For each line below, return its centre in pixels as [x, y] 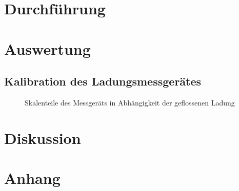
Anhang [32, 178]
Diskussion [43, 137]
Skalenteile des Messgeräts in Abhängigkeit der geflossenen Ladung [130, 102]
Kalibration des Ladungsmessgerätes [103, 81]
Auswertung [47, 48]
